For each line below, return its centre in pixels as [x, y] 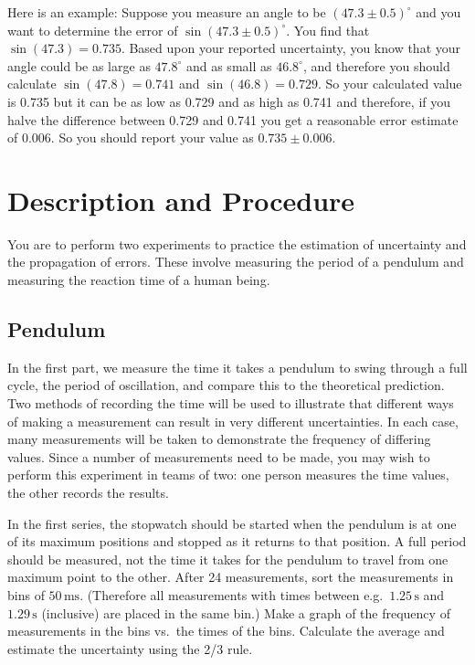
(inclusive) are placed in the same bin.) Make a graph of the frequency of [246, 612]
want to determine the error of [93, 30]
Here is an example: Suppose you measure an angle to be [167, 12]
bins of [26, 594]
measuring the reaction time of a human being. [139, 280]
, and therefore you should [376, 65]
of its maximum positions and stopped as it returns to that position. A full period [237, 541]
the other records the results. [88, 493]
